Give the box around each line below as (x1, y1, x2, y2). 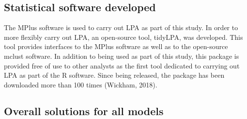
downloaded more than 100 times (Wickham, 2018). (4, 79, 157, 89)
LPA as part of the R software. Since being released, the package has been (4, 70, 225, 80)
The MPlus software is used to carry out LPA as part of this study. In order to (4, 22, 238, 33)
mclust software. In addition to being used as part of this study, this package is (4, 51, 239, 61)
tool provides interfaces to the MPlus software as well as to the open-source (4, 41, 228, 51)
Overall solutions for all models (4, 103, 164, 118)
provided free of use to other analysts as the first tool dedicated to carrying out (4, 60, 240, 70)
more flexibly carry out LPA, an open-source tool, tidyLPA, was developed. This (4, 32, 243, 42)
